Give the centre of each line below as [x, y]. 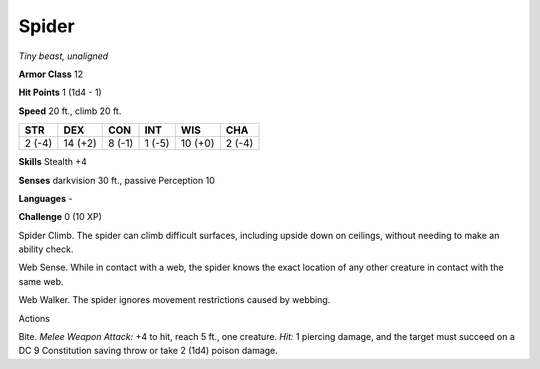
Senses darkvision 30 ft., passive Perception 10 [116, 180]
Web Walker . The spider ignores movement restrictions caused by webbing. [174, 300]
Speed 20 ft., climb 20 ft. [70, 111]
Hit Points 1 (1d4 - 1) [60, 92]
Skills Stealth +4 [52, 162]
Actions [34, 318]
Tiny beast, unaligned [63, 56]
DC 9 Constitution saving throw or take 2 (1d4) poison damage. [148, 351]
